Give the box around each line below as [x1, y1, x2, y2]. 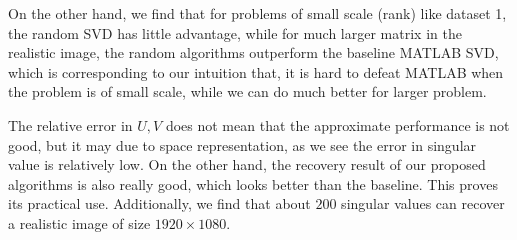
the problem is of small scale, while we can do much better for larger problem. [8, 81, 487, 102]
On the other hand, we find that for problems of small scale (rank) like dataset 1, [8, 3, 507, 23]
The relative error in [8, 114, 133, 135]
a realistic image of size [8, 212, 151, 233]
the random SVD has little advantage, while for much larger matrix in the [8, 22, 462, 43]
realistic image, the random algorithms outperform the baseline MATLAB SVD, [8, 42, 499, 63]
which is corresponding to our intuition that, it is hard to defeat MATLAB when [8, 61, 504, 82]
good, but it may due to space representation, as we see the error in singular [8, 134, 477, 155]
